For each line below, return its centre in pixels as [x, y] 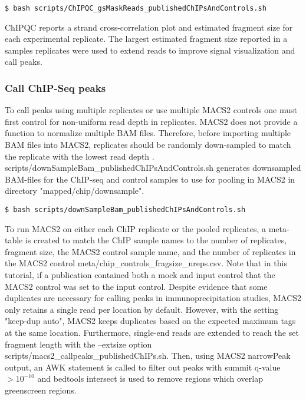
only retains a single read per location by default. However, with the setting [142, 309]
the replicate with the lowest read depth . [80, 156]
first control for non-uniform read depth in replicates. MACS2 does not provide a [151, 121]
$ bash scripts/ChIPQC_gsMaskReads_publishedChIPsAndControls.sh [136, 8]
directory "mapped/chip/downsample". [75, 191]
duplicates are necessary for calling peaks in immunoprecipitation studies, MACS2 [153, 298]
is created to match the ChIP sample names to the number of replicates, [156, 240]
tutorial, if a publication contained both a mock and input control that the [140, 275]
